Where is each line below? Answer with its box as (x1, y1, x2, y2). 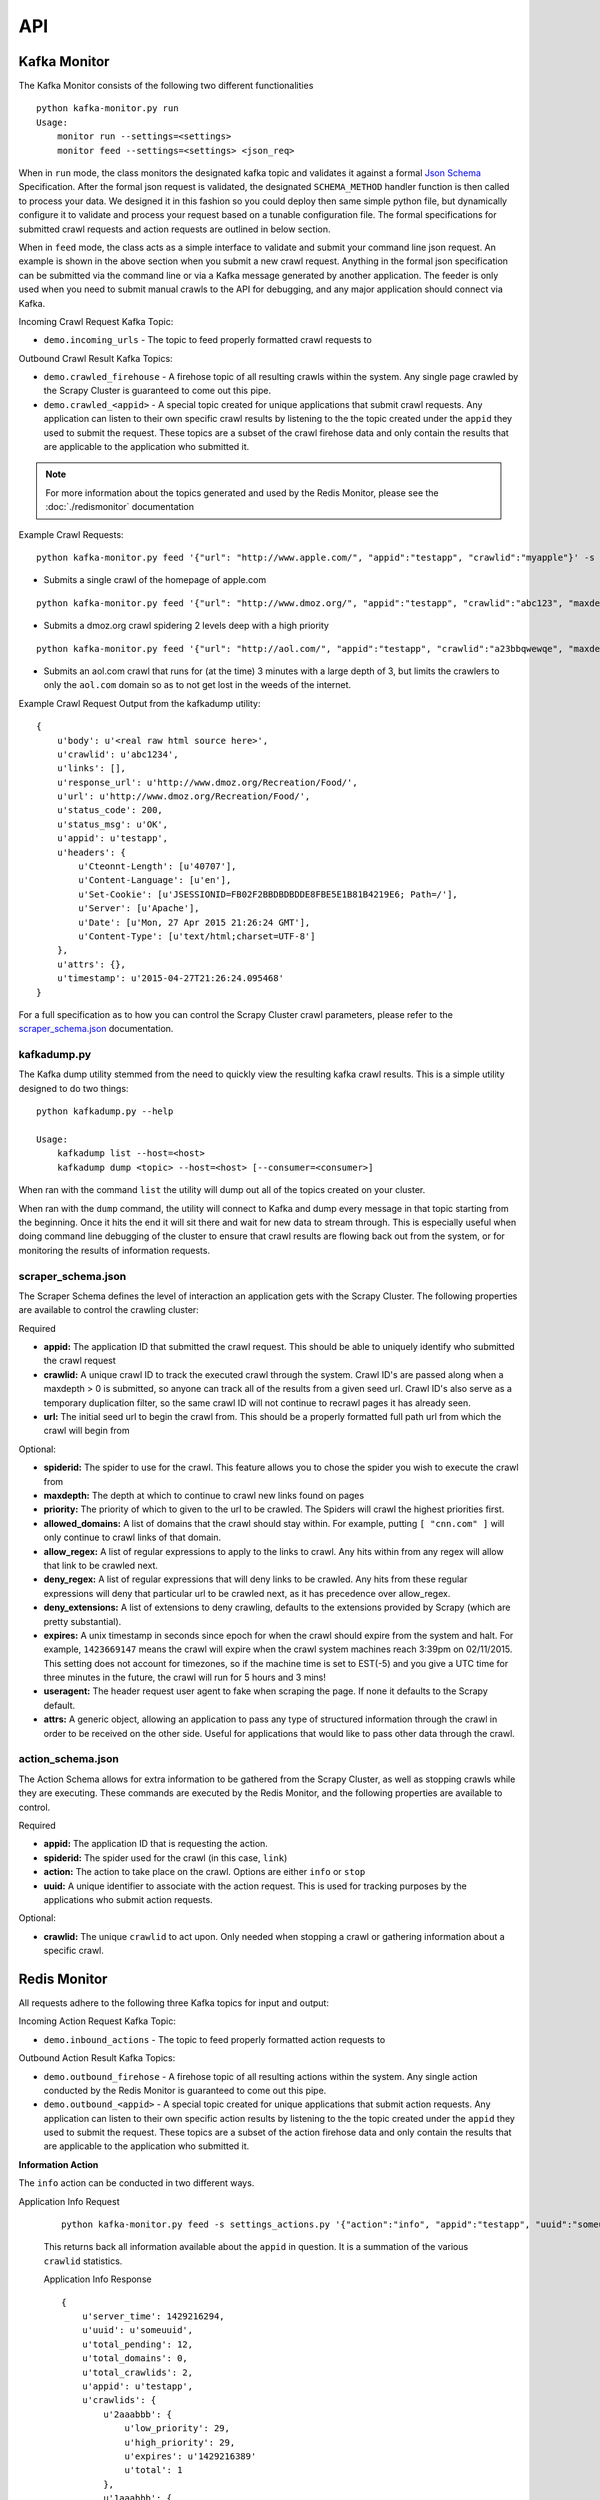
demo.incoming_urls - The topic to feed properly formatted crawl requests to (43, 334, 372, 346)
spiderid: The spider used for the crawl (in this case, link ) (43, 1851, 288, 1864)
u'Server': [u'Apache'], (78, 903, 200, 914)
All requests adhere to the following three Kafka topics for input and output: (18, 1996, 330, 2009)
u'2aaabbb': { (103, 2408, 173, 2420)
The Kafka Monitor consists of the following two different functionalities (18, 80, 314, 92)
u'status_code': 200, (56, 805, 164, 816)
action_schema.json (18, 1752, 119, 1766)
